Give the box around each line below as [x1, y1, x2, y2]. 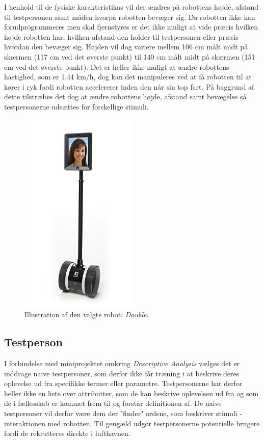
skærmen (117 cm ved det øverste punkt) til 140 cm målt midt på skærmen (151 [4, 51, 255, 62]
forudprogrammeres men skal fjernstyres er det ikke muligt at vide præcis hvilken [4, 21, 258, 32]
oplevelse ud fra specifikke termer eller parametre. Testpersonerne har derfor [4, 378, 243, 389]
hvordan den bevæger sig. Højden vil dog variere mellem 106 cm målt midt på [4, 41, 248, 52]
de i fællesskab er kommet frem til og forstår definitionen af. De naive [4, 398, 222, 408]
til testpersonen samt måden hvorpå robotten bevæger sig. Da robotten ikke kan [4, 11, 255, 22]
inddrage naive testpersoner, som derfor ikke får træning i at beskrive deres [4, 368, 240, 378]
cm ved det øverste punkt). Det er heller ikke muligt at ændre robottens [4, 61, 229, 72]
